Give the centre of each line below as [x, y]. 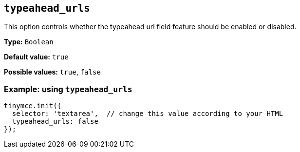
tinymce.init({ [33, 106]
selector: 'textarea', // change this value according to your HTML [148, 114]
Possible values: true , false [52, 72]
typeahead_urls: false [55, 122]
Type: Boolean [29, 42]
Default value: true [36, 57]
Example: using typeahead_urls [68, 89]
